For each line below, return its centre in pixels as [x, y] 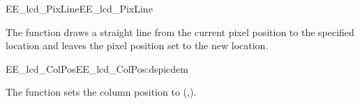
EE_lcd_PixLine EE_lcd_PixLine [79, 8]
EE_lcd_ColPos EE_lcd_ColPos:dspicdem [97, 68]
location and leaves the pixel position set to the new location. [137, 45]
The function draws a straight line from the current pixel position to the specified [180, 32]
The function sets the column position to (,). [101, 92]
